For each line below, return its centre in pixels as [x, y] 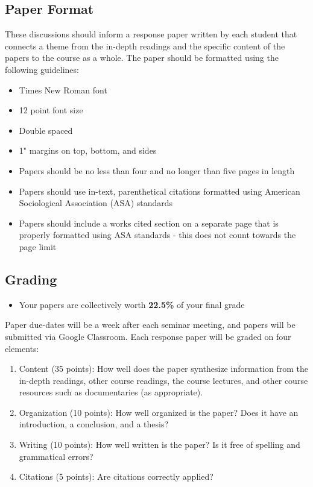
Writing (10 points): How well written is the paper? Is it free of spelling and [160, 445]
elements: [22, 348]
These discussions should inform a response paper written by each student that [151, 34]
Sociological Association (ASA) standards [96, 203]
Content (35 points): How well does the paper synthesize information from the [163, 369]
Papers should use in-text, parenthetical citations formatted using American [160, 191]
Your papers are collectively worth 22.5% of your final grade [132, 304]
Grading [31, 279]
